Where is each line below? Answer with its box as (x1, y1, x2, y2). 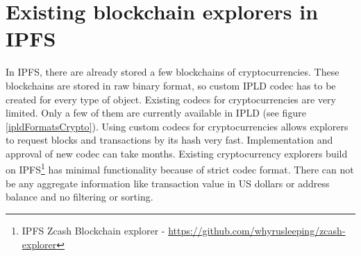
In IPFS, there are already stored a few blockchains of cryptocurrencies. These (6, 65, 339, 79)
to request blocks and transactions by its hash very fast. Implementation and (6, 133, 333, 147)
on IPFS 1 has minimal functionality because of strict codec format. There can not (6, 160, 354, 177)
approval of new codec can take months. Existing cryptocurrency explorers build (6, 146, 348, 160)
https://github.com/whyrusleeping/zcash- (168, 223, 346, 237)
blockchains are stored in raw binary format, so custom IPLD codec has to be (6, 78, 336, 92)
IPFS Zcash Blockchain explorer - (22, 223, 165, 237)
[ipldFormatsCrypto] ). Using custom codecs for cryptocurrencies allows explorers (6, 119, 349, 133)
